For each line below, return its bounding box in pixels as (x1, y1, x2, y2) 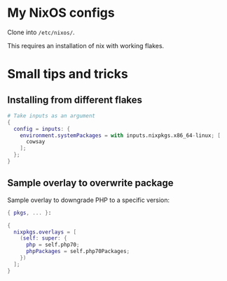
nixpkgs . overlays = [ (13, 229, 77, 236)
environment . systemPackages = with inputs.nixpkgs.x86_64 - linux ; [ (20, 131, 221, 139)
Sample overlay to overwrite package (7, 177, 174, 189)
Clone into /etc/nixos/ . (7, 28, 75, 36)
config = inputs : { (13, 125, 71, 132)
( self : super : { (20, 235, 68, 242)
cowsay (25, 138, 46, 145)
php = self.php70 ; (25, 241, 80, 249)
